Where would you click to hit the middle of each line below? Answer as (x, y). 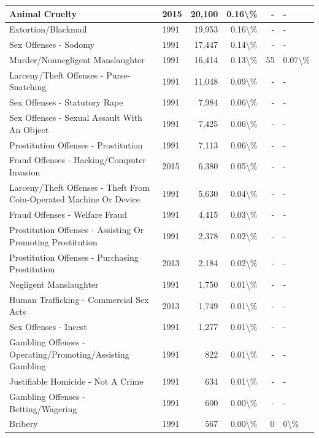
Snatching (28, 87)
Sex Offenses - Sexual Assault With (76, 117)
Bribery (24, 424)
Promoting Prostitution (53, 241)
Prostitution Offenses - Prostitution (76, 144)
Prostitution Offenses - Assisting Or (77, 230)
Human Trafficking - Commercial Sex (79, 299)
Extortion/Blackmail (48, 29)
